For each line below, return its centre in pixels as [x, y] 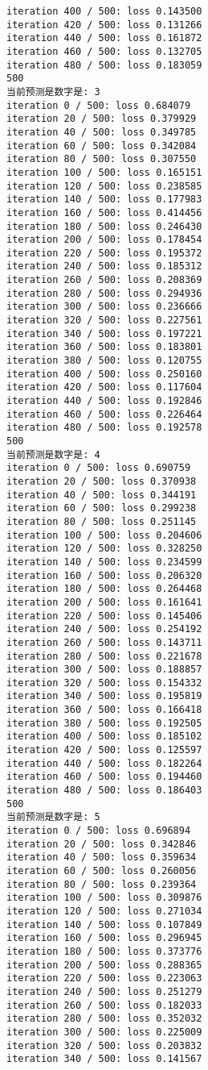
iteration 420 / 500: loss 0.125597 [104, 750]
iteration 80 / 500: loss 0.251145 [102, 521]
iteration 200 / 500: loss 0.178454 [104, 240]
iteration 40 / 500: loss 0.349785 [102, 132]
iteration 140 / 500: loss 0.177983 [104, 200]
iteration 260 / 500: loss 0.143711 [104, 642]
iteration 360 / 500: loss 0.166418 [104, 710]
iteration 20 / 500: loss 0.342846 [102, 844]
